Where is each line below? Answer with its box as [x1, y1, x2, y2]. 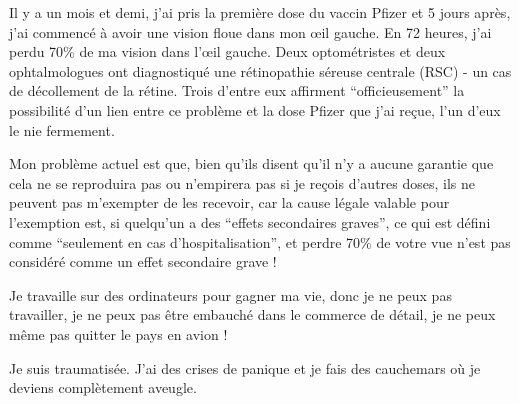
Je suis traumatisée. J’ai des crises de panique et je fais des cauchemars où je [9, 357, 481, 378]
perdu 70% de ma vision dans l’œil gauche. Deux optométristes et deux [9, 41, 446, 62]
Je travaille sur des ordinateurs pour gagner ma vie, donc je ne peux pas [9, 284, 452, 305]
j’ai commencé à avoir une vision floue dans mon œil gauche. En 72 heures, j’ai [9, 21, 492, 42]
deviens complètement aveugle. [9, 377, 197, 398]
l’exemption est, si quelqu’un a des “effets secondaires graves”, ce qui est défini [9, 211, 491, 232]
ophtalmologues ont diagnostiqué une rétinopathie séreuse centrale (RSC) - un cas [9, 60, 512, 81]
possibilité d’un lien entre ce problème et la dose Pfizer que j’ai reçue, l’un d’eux [9, 99, 501, 120]
